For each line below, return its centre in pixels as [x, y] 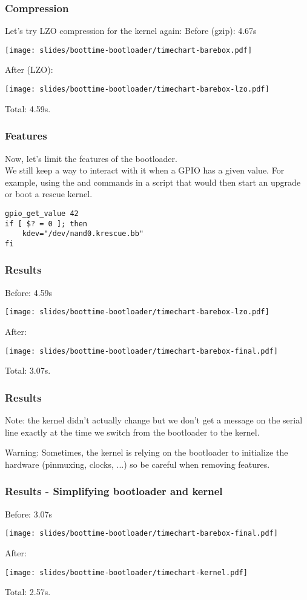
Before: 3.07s [29, 514]
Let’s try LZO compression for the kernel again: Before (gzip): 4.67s [131, 31]
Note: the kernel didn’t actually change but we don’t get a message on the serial [154, 420]
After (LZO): [29, 69]
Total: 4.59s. [28, 108]
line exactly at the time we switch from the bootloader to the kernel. [132, 432]
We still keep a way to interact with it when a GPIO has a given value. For [145, 170]
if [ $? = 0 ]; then [46, 224]
